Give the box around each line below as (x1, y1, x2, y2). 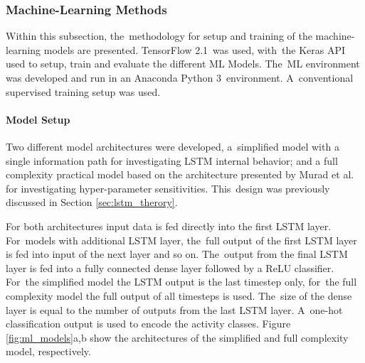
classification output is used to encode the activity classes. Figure (6, 316, 291, 331)
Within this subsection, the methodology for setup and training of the (6, 28, 312, 43)
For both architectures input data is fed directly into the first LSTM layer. (6, 218, 332, 233)
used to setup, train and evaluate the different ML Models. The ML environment (6, 56, 360, 71)
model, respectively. (6, 344, 91, 359)
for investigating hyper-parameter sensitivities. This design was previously (6, 180, 330, 195)
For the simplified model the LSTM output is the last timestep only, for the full (6, 274, 357, 289)
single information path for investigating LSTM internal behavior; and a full (6, 153, 338, 168)
